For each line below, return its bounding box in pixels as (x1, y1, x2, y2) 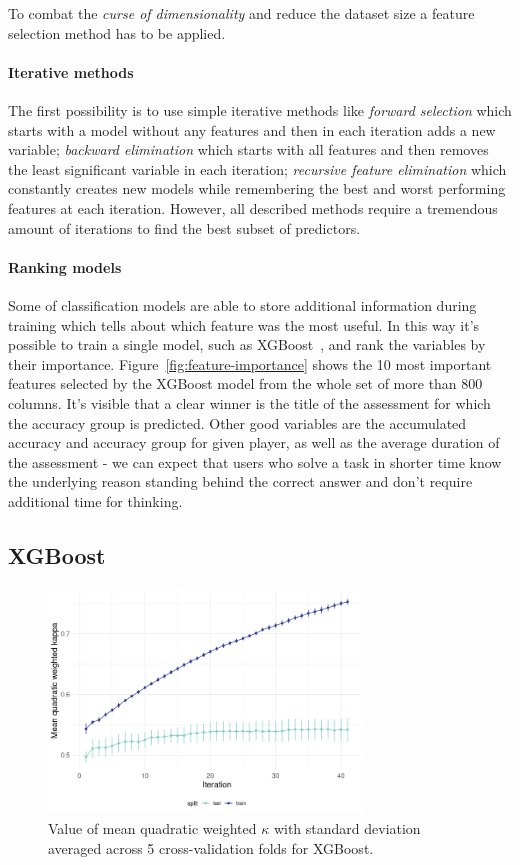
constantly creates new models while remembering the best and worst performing (8, 178, 506, 199)
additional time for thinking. (8, 490, 183, 511)
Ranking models (8, 256, 122, 277)
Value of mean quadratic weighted (48, 818, 257, 839)
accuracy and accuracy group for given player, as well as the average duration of (8, 432, 500, 453)
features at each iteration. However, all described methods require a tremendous (8, 197, 498, 218)
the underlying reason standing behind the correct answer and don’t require (8, 471, 473, 492)
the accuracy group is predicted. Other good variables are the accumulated (8, 412, 467, 433)
